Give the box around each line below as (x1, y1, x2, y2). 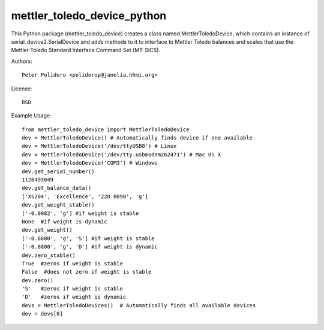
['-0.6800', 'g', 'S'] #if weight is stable (22, 235, 155, 242)
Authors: (11, 57, 32, 65)
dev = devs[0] (22, 310, 63, 317)
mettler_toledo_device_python (11, 9, 167, 22)
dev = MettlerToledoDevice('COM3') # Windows (22, 159, 158, 166)
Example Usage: (11, 112, 52, 119)
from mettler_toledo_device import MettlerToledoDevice (22, 126, 190, 133)
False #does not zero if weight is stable (22, 268, 152, 275)
